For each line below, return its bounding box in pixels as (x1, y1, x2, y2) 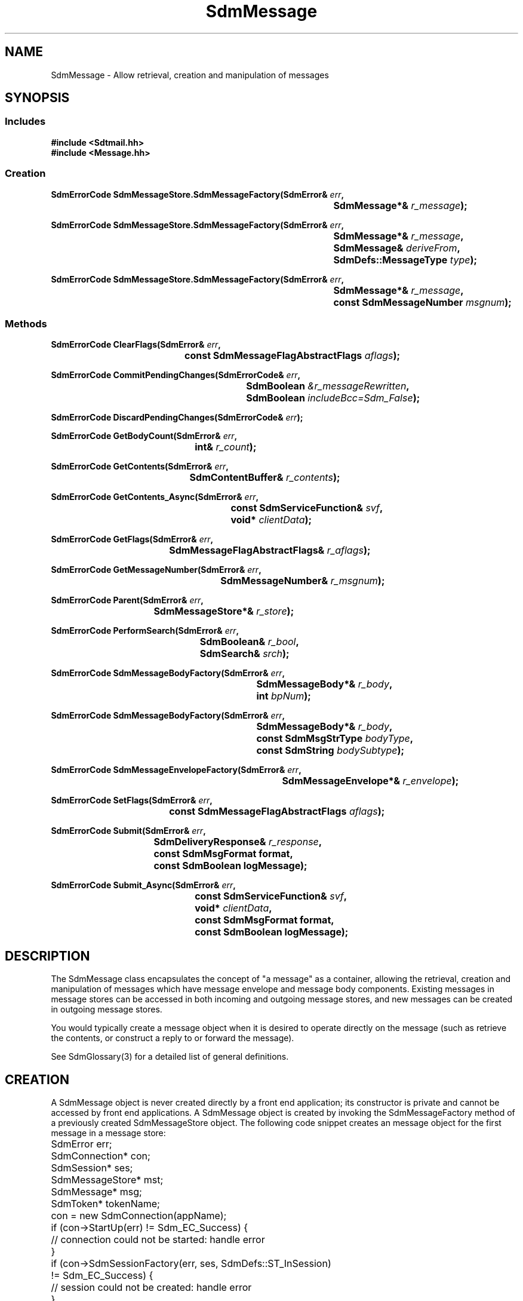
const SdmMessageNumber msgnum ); (333, 296, 512, 308)
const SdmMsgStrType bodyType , (256, 732, 414, 745)
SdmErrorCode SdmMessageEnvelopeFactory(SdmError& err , (51, 765, 302, 775)
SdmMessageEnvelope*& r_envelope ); (282, 775, 459, 787)
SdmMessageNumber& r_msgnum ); (220, 575, 385, 587)
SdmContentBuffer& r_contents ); (189, 471, 340, 484)
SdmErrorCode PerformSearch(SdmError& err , (51, 625, 239, 636)
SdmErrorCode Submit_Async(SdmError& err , (51, 880, 236, 891)
